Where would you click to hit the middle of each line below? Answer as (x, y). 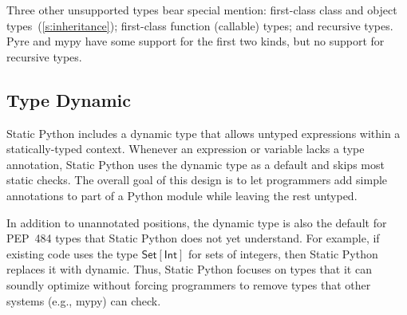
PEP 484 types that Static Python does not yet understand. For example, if (193, 238)
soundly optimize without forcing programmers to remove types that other (189, 284)
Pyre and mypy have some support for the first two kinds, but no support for (196, 41)
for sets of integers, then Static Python (283, 253)
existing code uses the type (72, 253)
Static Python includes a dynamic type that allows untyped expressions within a (203, 133)
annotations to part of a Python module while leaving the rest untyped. (182, 195)
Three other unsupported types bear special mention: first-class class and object (202, 10)
